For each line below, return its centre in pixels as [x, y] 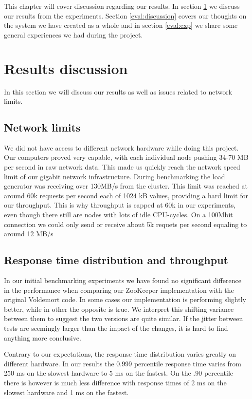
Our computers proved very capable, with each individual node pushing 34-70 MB [126, 157]
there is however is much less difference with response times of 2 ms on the [115, 382]
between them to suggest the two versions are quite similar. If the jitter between [124, 318]
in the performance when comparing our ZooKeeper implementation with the [119, 290]
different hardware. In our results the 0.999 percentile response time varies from [123, 363]
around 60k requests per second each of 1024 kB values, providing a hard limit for [126, 195]
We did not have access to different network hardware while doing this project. [121, 147]
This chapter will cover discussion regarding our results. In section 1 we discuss [122, 6]
